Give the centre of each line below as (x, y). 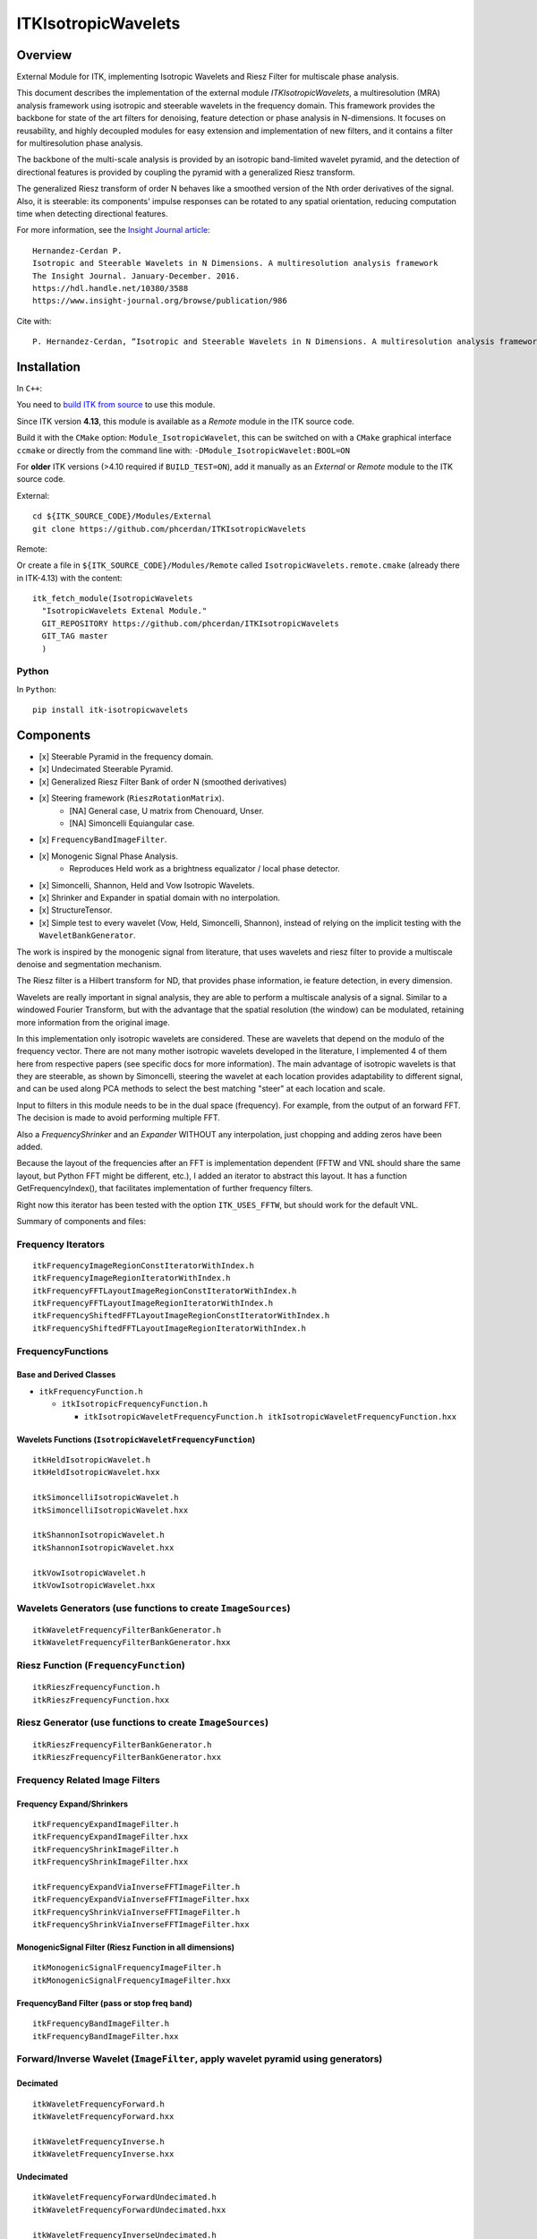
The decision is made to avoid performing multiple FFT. (119, 1118)
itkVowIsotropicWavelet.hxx (94, 1585)
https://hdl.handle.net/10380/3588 (111, 288)
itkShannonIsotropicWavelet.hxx (103, 1548)
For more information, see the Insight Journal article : (113, 230)
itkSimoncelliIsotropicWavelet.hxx (111, 1510)
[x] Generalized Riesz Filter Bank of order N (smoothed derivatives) (163, 781)
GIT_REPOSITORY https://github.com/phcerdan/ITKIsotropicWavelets (190, 623)
